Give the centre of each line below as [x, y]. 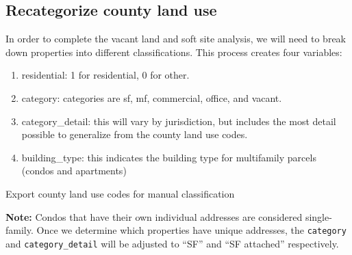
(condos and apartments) [74, 171]
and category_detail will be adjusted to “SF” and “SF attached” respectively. [172, 243]
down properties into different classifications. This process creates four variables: [174, 52]
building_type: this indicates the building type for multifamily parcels [169, 157]
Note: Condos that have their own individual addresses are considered [154, 216]
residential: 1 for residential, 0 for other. [105, 75]
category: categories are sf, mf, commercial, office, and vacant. [152, 97]
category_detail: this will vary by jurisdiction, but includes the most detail [179, 121]
